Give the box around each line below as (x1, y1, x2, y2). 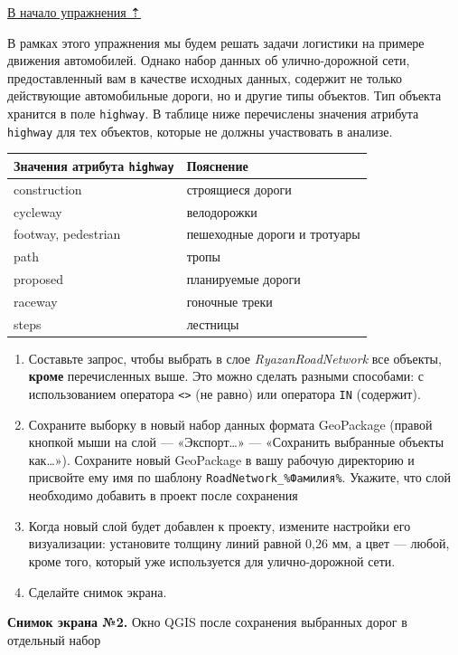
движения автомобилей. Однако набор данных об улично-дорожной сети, (7, 51, 410, 70)
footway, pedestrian (14, 224, 121, 243)
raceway (14, 291, 58, 310)
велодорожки (186, 202, 257, 221)
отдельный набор (7, 630, 101, 649)
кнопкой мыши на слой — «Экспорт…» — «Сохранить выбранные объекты (28, 432, 444, 451)
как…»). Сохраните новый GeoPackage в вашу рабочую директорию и (28, 450, 415, 469)
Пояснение (186, 156, 248, 175)
